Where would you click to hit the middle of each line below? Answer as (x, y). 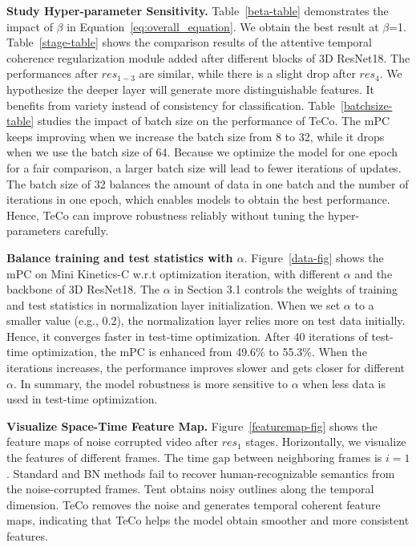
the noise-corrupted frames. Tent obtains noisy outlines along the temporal (190, 489)
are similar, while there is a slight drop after (247, 73)
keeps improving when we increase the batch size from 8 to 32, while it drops (196, 136)
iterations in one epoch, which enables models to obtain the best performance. (198, 199)
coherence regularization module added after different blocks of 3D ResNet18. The (208, 57)
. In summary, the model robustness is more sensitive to (151, 383)
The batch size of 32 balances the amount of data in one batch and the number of (208, 183)
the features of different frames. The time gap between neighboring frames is (194, 458)
